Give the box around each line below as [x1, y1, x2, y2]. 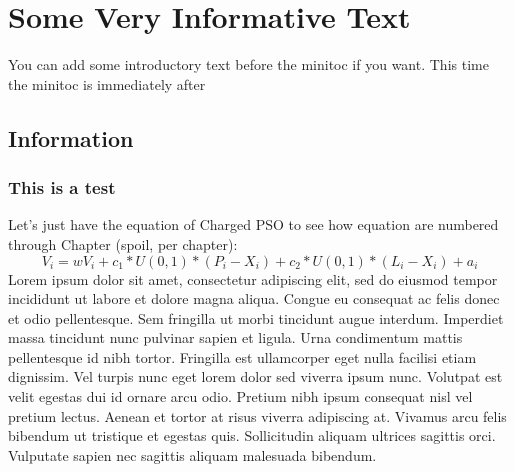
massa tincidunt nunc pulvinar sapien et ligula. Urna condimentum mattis [8, 327, 463, 348]
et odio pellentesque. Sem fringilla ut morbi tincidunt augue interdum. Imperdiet [8, 307, 504, 328]
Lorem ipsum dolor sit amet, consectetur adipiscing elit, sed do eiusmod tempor [8, 268, 498, 289]
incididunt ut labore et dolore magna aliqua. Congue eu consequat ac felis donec [8, 288, 500, 309]
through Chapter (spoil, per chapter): [8, 233, 238, 254]
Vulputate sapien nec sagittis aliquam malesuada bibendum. [8, 444, 377, 465]
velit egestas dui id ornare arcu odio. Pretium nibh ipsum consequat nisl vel [8, 386, 473, 407]
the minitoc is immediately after [8, 73, 206, 94]
